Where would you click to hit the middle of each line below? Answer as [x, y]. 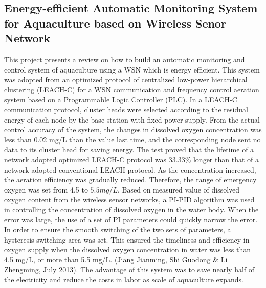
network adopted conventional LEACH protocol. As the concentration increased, [130, 169]
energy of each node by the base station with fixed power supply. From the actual [132, 119]
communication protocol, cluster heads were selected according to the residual [126, 109]
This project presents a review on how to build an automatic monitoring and [125, 59]
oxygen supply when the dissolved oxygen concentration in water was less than [127, 249]
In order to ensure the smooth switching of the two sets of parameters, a [118, 230]
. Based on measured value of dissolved [179, 189]
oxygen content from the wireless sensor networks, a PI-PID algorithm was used [129, 199]
